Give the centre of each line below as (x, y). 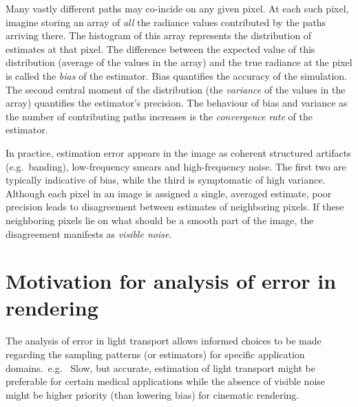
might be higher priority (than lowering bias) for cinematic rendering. (152, 394)
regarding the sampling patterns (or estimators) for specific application (155, 354)
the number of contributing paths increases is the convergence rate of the (159, 116)
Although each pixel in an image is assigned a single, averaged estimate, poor (169, 193)
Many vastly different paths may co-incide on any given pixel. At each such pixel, (177, 8)
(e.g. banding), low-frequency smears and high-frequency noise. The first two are (176, 166)
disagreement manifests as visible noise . (89, 233)
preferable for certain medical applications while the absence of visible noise (166, 381)
